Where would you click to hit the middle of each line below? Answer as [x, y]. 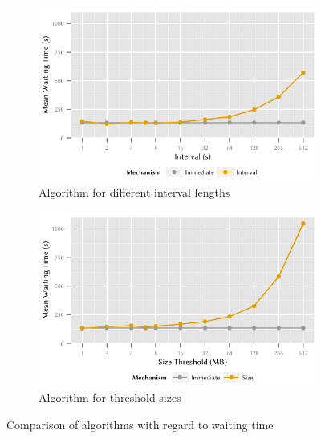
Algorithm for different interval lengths [134, 192]
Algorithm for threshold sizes [110, 397]
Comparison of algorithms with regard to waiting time [140, 424]
